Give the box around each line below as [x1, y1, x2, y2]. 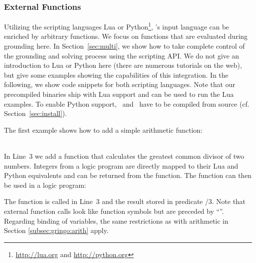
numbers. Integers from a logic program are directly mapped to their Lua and [4, 160, 238, 171]
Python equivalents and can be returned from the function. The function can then [4, 170, 252, 180]
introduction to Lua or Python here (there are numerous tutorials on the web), [4, 60, 242, 70]
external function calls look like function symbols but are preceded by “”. [4, 205, 224, 216]
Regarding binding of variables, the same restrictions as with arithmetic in [4, 215, 228, 226]
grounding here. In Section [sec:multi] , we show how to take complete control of [4, 41, 245, 51]
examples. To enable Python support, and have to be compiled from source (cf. [4, 98, 250, 109]
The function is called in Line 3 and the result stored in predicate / [4, 196, 209, 206]
